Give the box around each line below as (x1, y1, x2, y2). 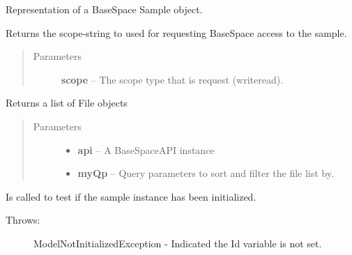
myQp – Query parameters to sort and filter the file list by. (77, 166, 334, 180)
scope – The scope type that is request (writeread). (61, 72, 284, 86)
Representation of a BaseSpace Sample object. (6, 2, 203, 16)
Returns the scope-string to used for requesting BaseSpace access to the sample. (6, 25, 347, 40)
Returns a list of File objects (6, 95, 128, 110)
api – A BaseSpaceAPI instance (77, 142, 215, 157)
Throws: (6, 212, 40, 227)
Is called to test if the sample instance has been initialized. (6, 189, 257, 203)
